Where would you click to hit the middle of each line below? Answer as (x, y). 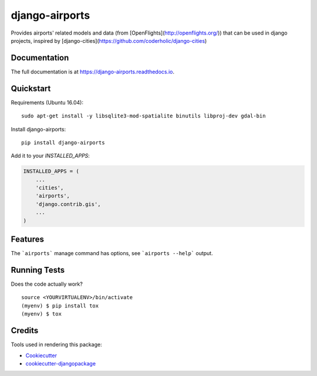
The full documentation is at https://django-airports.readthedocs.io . (93, 72)
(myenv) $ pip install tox (60, 306)
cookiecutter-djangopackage (61, 363)
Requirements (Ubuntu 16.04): (47, 102)
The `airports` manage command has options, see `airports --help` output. (112, 253)
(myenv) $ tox (41, 314)
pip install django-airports (63, 143)
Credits (25, 331)
